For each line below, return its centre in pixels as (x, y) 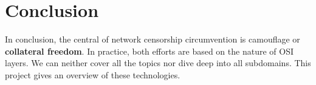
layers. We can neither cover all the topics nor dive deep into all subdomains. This (158, 63)
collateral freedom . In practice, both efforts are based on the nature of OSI (149, 51)
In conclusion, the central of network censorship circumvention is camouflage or (153, 39)
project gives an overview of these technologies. (93, 74)
